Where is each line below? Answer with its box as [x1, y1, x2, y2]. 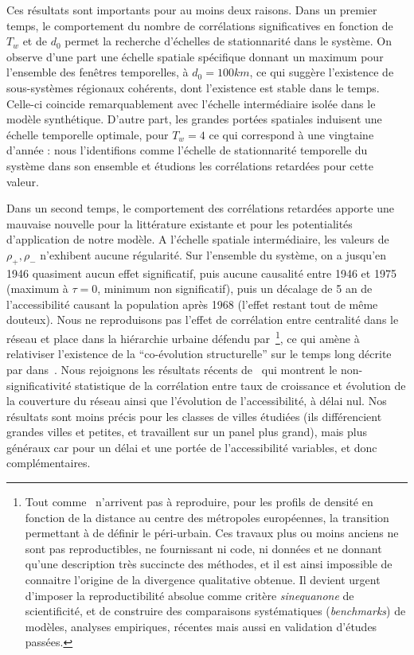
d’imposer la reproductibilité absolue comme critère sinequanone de [25, 587, 354, 603]
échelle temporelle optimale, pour [6, 126, 169, 142]
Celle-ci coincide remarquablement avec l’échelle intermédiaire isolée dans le [6, 95, 376, 111]
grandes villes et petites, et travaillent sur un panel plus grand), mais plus [6, 423, 367, 440]
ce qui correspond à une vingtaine [209, 126, 374, 142]
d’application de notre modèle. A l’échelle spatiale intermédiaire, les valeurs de [6, 231, 389, 248]
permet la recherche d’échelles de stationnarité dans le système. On [64, 33, 393, 49]
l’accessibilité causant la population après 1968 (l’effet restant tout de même [6, 295, 378, 312]
